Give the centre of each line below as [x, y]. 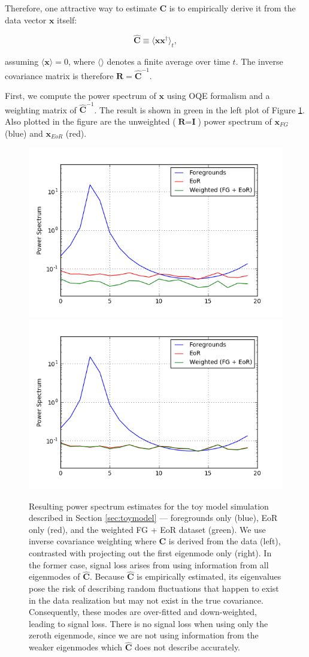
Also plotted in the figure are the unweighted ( [90, 121]
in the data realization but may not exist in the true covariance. [146, 600]
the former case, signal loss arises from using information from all [149, 564]
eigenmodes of [54, 576]
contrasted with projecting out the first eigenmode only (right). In [150, 553]
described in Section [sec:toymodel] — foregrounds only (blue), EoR [153, 518]
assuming [22, 61]
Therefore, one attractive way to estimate [81, 8]
